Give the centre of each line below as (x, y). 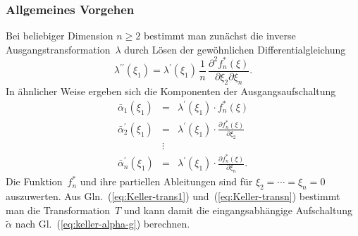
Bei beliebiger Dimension (60, 36)
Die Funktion (34, 181)
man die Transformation (58, 210)
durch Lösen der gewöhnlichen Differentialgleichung (235, 49)
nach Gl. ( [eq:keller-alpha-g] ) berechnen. (103, 224)
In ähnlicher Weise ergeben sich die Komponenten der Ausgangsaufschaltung (171, 91)
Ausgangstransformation (58, 49)
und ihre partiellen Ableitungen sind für (166, 181)
